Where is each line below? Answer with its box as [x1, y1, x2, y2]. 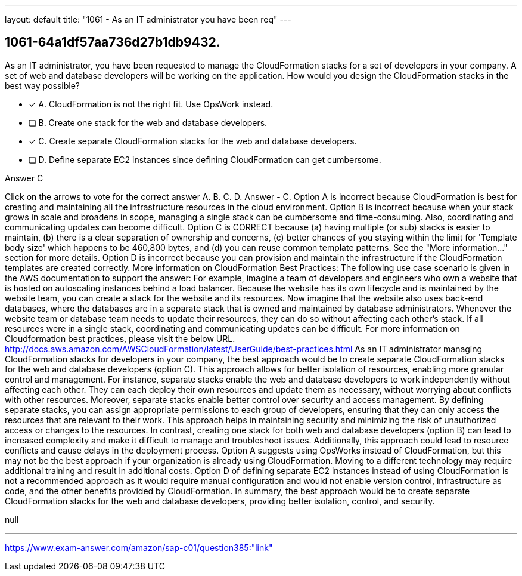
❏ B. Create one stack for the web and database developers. [29, 117, 268, 128]
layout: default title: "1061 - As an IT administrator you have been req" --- [5, 14, 291, 24]
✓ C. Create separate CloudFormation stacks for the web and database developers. [29, 135, 357, 146]
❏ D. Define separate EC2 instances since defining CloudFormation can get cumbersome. [29, 154, 381, 165]
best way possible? [5, 80, 80, 91]
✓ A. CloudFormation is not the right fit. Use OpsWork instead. [29, 98, 274, 109]
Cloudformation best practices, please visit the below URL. [5, 333, 235, 344]
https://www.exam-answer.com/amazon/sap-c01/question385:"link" [5, 542, 273, 553]
